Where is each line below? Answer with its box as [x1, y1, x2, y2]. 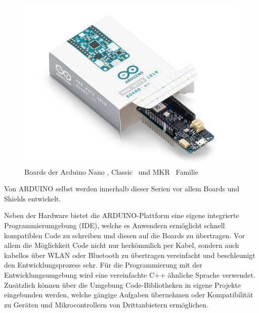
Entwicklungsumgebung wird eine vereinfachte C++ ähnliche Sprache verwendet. [4, 269, 255, 280]
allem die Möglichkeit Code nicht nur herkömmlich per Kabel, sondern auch [4, 240, 239, 250]
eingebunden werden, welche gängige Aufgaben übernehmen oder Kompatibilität [4, 289, 253, 300]
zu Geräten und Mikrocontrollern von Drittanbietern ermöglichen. [4, 299, 208, 309]
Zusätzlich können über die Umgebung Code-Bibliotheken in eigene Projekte [4, 279, 241, 290]
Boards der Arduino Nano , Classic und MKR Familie [24, 166, 198, 177]
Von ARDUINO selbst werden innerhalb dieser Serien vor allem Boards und [4, 183, 240, 194]
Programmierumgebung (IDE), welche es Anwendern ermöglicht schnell [4, 220, 225, 230]
